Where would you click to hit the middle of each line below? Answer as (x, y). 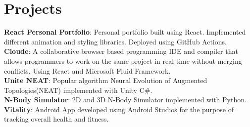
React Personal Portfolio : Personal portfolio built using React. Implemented (125, 32)
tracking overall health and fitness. (56, 119)
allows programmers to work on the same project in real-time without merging (123, 61)
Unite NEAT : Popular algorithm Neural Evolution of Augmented (106, 80)
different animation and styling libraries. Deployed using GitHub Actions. (115, 41)
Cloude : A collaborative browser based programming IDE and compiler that (121, 51)
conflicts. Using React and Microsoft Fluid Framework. (87, 70)
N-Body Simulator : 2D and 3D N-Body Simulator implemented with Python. (125, 100)
